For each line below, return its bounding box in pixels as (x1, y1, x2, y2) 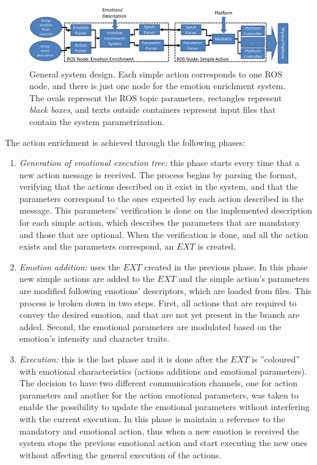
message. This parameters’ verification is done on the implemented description (19, 204, 313, 217)
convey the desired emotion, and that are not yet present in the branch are (19, 308, 300, 321)
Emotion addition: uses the (19, 260, 120, 273)
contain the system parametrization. (29, 115, 165, 128)
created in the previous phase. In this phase (144, 260, 308, 273)
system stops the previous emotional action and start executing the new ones (19, 436, 308, 449)
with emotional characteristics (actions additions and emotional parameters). (19, 364, 307, 377)
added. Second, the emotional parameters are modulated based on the (19, 320, 282, 333)
